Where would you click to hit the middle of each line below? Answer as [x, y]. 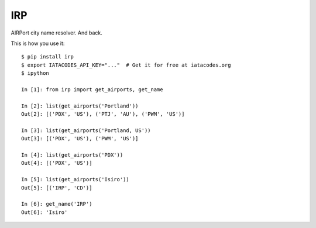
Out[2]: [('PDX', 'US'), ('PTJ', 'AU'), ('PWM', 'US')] [103, 114]
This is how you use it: [38, 43]
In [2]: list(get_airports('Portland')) [80, 106]
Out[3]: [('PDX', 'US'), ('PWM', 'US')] [80, 139]
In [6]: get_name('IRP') [57, 204]
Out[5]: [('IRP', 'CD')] [57, 188]
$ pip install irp [48, 57]
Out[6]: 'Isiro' [44, 212]
